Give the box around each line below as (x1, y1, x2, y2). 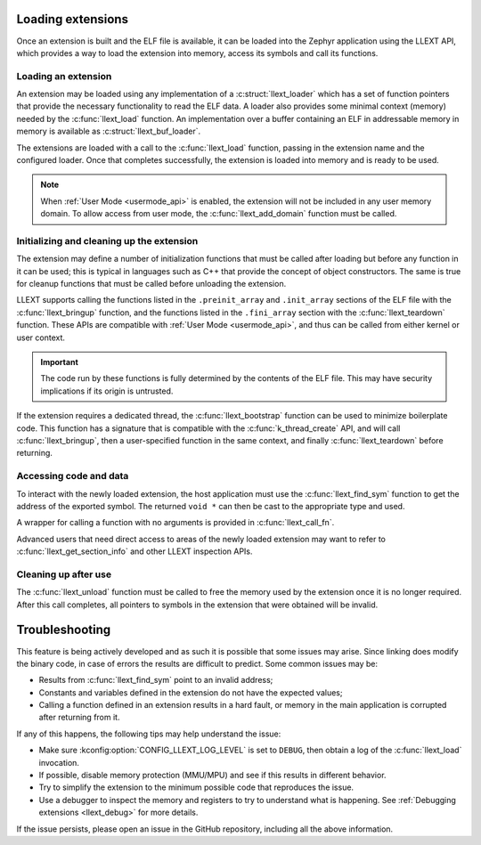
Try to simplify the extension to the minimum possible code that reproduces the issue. (38, 782, 355, 792)
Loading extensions (16, 12, 129, 27)
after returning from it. (38, 712, 120, 723)
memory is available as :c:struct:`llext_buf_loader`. (16, 126, 201, 137)
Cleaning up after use (16, 568, 111, 581)
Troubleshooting (16, 622, 111, 638)
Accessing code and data (16, 470, 129, 483)
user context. (16, 332, 66, 343)
